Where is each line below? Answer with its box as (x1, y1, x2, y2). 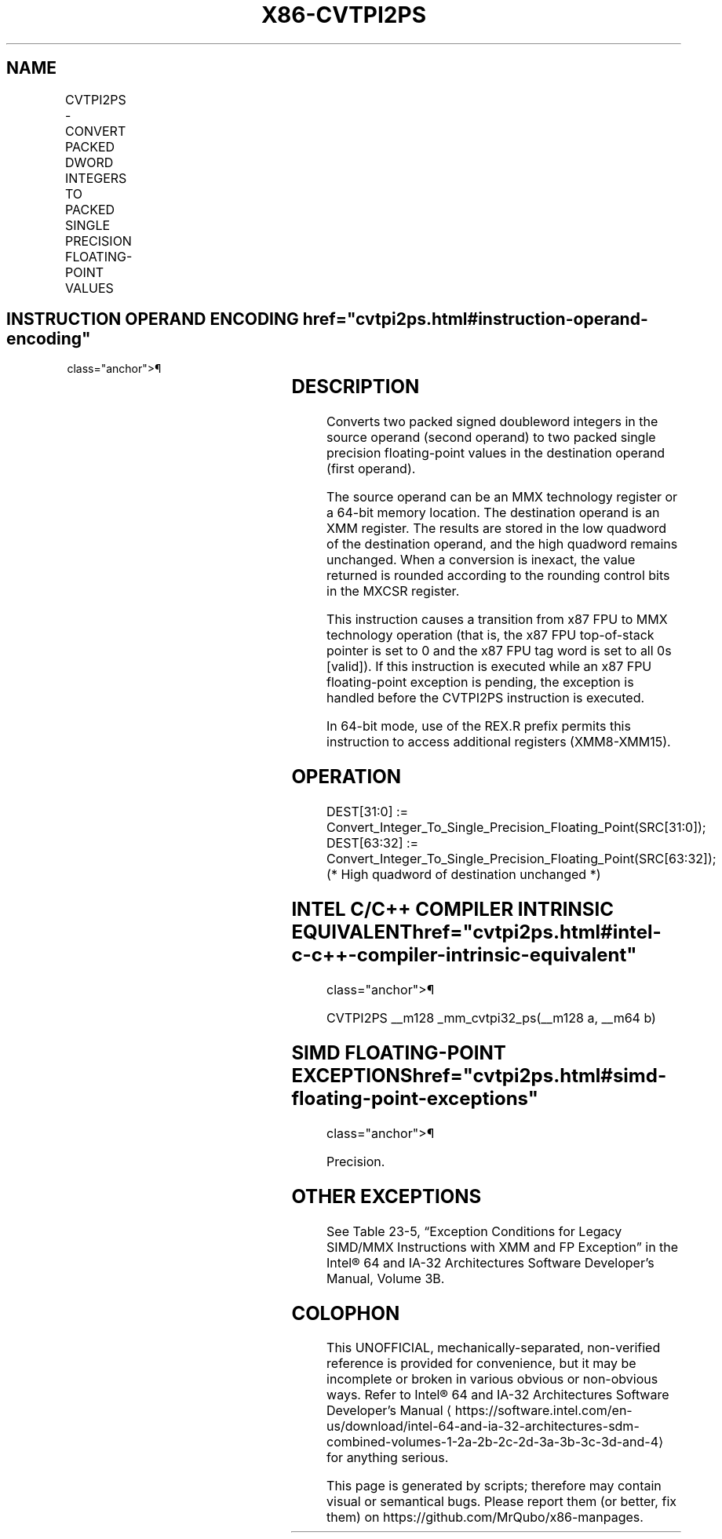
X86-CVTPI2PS (261, 2, 426, 28)
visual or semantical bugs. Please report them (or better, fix (326, 1493, 676, 1510)
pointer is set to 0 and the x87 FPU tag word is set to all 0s (326, 643, 672, 659)
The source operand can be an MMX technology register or (326, 489, 678, 505)
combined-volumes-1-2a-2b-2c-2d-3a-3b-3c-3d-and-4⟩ (326, 1434, 664, 1450)
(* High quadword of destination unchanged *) (326, 866, 601, 883)
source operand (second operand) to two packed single (326, 429, 656, 446)
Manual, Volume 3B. (326, 1270, 445, 1286)
